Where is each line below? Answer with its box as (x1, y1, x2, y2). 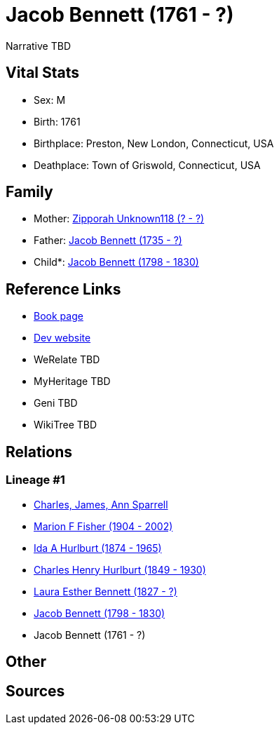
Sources (6, 682, 65, 701)
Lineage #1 (6, 473, 65, 487)
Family (6, 183, 53, 201)
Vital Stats (6, 64, 80, 82)
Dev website (34, 332, 91, 344)
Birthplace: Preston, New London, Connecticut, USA (34, 137, 274, 149)
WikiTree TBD (34, 419, 97, 431)
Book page (34, 310, 83, 323)
